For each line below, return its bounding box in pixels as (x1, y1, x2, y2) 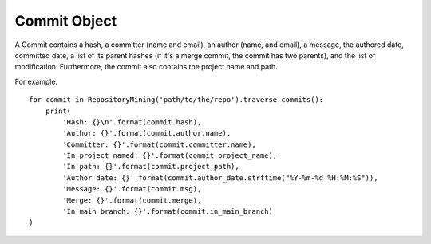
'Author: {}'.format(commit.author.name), (62, 128, 231, 138)
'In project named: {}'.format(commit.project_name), (62, 152, 278, 160)
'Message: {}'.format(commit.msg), (62, 184, 202, 194)
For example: (14, 77, 58, 86)
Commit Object (14, 12, 117, 30)
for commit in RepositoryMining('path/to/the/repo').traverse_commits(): (29, 96, 324, 104)
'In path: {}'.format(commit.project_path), (62, 162, 239, 171)
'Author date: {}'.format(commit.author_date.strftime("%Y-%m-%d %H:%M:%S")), (62, 173, 378, 183)
